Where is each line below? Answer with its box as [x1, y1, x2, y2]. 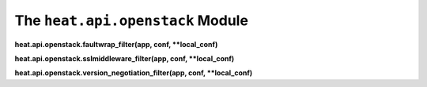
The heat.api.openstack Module [14, 12, 249, 29]
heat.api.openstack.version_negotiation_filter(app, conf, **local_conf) [14, 68, 253, 78]
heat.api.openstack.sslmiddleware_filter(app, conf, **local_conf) [14, 53, 235, 63]
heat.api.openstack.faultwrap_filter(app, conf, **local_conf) [14, 39, 218, 49]
